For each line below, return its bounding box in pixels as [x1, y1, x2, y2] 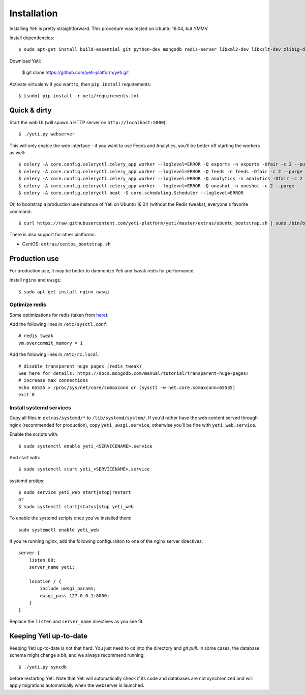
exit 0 [18, 392, 35, 398]
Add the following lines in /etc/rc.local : [9, 351, 100, 357]
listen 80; [28, 557, 56, 563]
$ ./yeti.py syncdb [18, 664, 67, 670]
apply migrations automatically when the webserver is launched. [9, 682, 144, 688]
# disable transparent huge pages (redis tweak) [18, 363, 142, 369]
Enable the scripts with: [9, 431, 58, 437]
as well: [9, 149, 25, 155]
